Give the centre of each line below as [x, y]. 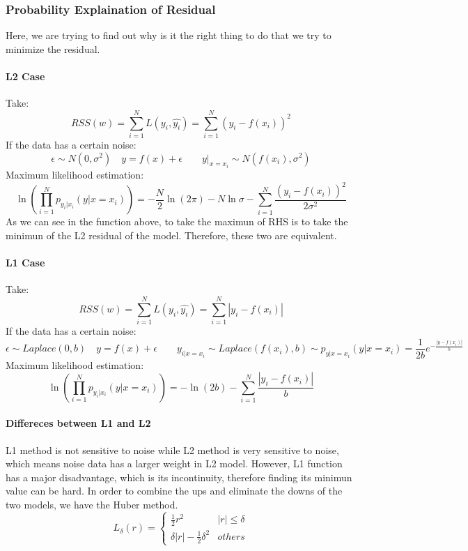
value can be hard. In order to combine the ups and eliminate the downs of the [174, 491]
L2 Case [25, 76]
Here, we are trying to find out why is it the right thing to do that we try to [169, 35]
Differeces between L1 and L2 [78, 423]
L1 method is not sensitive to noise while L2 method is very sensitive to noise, [172, 450]
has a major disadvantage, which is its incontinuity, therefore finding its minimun [179, 477]
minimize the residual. [53, 48]
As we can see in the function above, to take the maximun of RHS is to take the [177, 221]
